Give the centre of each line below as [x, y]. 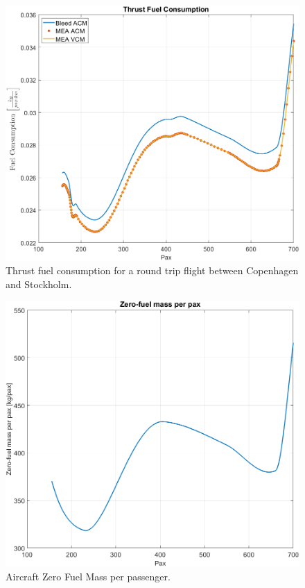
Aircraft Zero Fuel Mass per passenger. [88, 576]
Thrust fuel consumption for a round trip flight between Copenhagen [152, 270]
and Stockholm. [39, 284]
